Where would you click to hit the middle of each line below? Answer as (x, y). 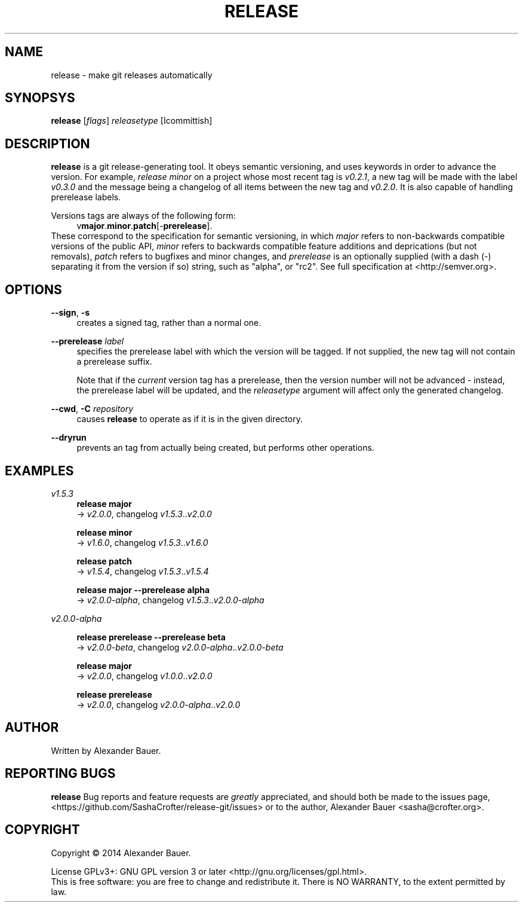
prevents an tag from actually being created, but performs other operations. (225, 448)
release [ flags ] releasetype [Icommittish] (132, 121)
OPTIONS (33, 289)
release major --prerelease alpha (143, 590)
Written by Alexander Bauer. (106, 750)
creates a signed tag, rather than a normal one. (169, 323)
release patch (104, 561)
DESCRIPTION (47, 143)
